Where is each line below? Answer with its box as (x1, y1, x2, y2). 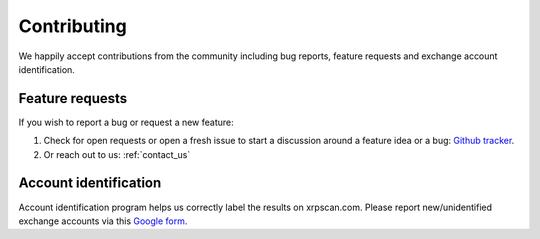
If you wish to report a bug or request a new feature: (18, 116, 234, 128)
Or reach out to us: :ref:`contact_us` (43, 148, 191, 160)
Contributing (18, 15, 127, 37)
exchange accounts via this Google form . (18, 215, 188, 227)
